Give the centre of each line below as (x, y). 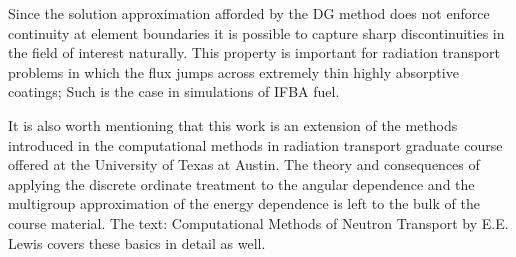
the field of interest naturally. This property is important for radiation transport (254, 52)
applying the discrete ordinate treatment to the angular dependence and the (241, 183)
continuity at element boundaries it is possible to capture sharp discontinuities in (256, 32)
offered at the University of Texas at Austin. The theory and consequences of (244, 164)
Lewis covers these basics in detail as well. (137, 242)
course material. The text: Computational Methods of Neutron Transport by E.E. (258, 222)
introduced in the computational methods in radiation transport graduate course (255, 144)
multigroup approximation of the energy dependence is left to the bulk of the (244, 203)
